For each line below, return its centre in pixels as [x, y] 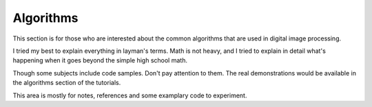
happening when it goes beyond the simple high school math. [100, 60]
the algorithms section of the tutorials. [67, 83]
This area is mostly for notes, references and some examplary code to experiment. [130, 95]
